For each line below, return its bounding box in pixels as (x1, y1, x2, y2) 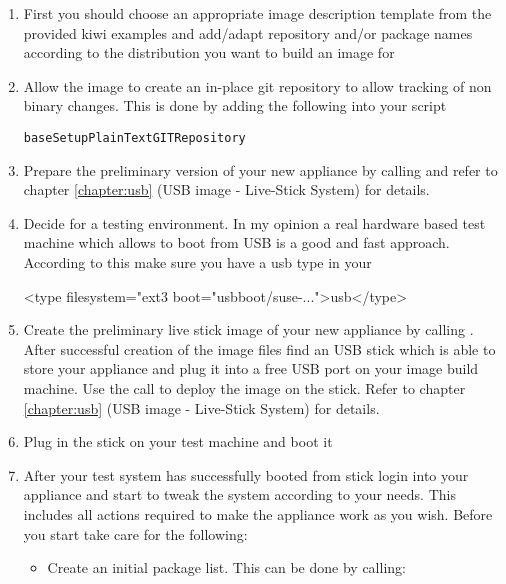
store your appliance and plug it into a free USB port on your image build (23, 358, 479, 379)
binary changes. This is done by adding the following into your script (23, 95, 447, 116)
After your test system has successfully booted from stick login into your (23, 464, 469, 485)
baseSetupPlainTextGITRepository (23, 130, 246, 145)
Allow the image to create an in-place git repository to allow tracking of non (23, 75, 492, 96)
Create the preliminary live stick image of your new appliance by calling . (23, 319, 474, 340)
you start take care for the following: (23, 523, 248, 544)
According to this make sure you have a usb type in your (23, 252, 372, 272)
